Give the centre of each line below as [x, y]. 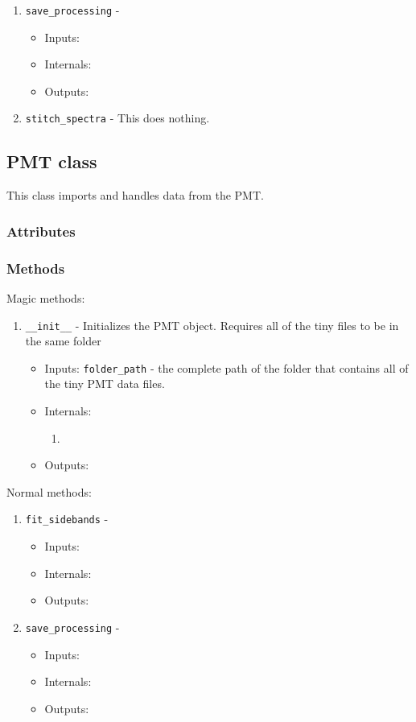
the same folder [63, 341]
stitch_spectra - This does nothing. [117, 118]
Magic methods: [46, 297]
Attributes [41, 231]
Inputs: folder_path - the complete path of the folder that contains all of [227, 367]
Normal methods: [49, 491]
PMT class [52, 161]
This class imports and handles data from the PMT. [135, 195]
